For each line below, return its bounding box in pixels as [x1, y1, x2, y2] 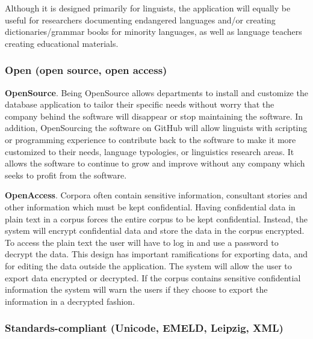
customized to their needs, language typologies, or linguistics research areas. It [5, 145, 294, 157]
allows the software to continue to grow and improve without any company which [5, 157, 305, 169]
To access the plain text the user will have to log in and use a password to [5, 236, 279, 248]
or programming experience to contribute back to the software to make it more [5, 133, 296, 145]
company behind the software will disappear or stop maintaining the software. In [5, 109, 303, 122]
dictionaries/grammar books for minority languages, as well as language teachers [5, 25, 302, 38]
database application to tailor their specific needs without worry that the [5, 98, 274, 111]
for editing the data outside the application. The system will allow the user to [5, 259, 292, 272]
